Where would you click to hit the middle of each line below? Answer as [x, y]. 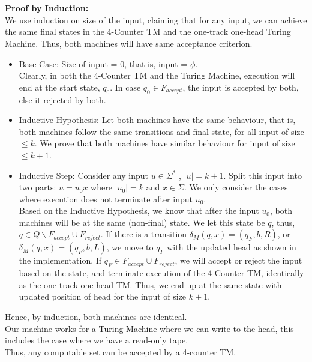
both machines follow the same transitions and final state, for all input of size [161, 131]
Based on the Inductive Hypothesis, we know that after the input [139, 210]
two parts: [37, 187]
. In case [125, 87]
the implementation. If [60, 260]
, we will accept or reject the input [238, 260]
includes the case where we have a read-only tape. [97, 340]
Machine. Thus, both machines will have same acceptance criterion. [129, 43]
